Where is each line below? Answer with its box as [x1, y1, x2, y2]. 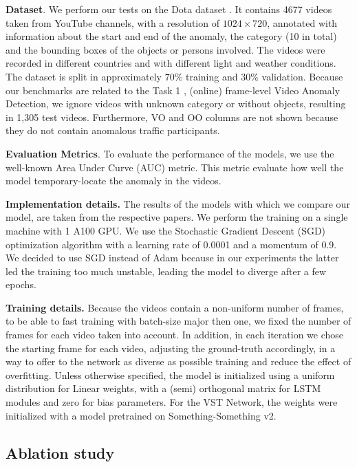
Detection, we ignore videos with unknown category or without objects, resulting [6, 96, 346, 111]
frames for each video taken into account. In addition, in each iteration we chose [6, 327, 344, 342]
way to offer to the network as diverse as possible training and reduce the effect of [6, 354, 351, 369]
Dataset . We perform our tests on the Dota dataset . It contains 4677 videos [6, 2, 332, 16]
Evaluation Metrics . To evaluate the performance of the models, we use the [6, 146, 334, 160]
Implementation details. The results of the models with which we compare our [6, 196, 350, 210]
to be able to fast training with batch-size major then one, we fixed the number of [6, 314, 351, 328]
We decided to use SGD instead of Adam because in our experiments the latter [6, 250, 339, 265]
